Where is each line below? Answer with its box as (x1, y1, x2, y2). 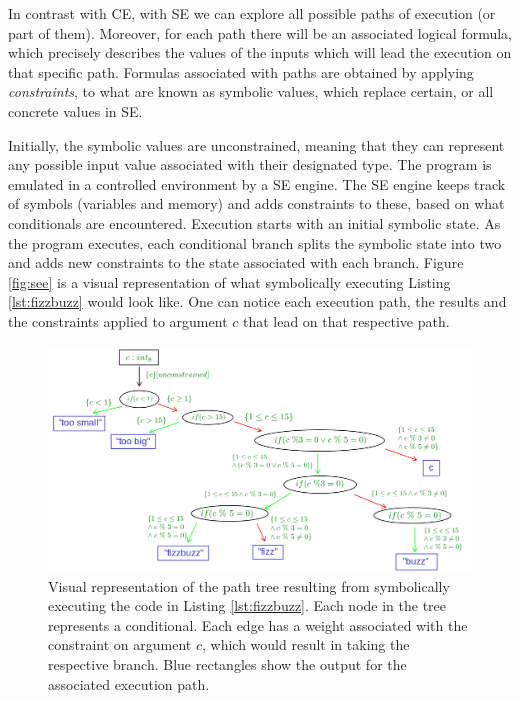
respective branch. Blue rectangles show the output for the (48, 653, 407, 674)
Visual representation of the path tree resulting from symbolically (48, 575, 450, 596)
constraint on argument (48, 634, 192, 655)
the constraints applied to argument (8, 310, 228, 331)
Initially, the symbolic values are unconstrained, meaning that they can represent (8, 134, 505, 155)
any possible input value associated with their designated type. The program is (8, 154, 492, 175)
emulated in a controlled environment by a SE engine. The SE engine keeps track (8, 173, 506, 194)
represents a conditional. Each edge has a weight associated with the (48, 614, 468, 635)
